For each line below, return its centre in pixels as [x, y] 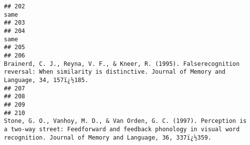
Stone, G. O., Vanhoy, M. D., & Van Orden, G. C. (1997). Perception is [125, 121]
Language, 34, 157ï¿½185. [46, 80]
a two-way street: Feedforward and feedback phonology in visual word [122, 129]
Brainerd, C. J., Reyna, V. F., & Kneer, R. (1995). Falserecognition [122, 64]
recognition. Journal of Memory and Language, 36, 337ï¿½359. [108, 137]
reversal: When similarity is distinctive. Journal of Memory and [115, 72]
